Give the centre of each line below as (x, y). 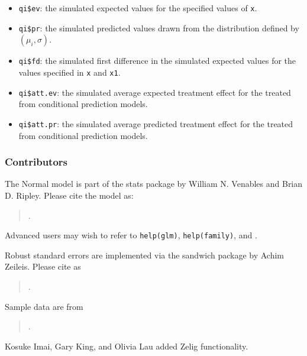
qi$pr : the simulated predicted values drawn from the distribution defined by (159, 27)
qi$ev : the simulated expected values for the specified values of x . (138, 8)
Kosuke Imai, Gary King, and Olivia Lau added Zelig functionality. (127, 346)
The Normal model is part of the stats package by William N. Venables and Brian (154, 184)
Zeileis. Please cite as (43, 266)
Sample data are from (44, 306)
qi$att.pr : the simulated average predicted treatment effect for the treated (156, 123)
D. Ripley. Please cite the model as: (69, 195)
